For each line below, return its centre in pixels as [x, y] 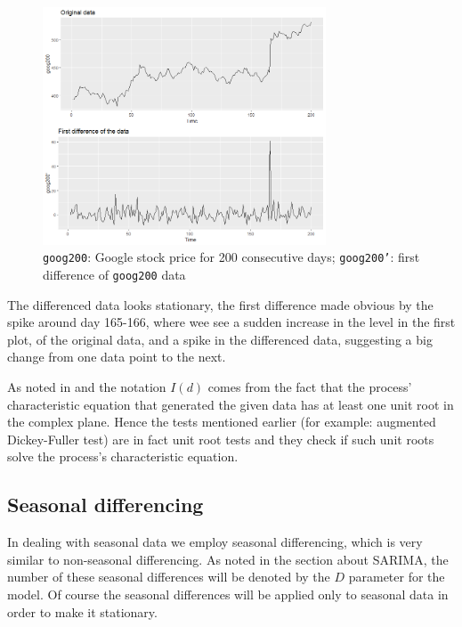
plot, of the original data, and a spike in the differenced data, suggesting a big [220, 339]
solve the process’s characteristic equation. [123, 456]
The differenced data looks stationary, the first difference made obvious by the [220, 304]
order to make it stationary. [82, 611]
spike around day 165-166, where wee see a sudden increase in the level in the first [231, 322]
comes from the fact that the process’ [310, 387]
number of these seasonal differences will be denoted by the [169, 577]
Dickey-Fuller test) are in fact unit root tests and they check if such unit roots [221, 439]
